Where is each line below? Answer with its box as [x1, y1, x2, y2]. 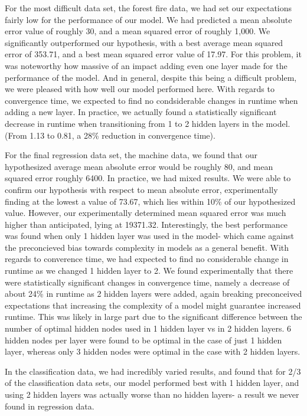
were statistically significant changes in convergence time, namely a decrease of [5, 276, 290, 288]
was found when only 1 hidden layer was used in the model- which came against [5, 230, 294, 242]
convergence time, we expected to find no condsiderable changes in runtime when [5, 94, 298, 106]
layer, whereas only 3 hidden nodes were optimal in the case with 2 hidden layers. [5, 345, 301, 358]
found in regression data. [5, 399, 94, 412]
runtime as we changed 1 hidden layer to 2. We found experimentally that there [5, 264, 293, 277]
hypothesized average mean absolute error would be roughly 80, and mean [5, 160, 273, 172]
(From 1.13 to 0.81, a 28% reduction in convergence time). [5, 129, 215, 141]
